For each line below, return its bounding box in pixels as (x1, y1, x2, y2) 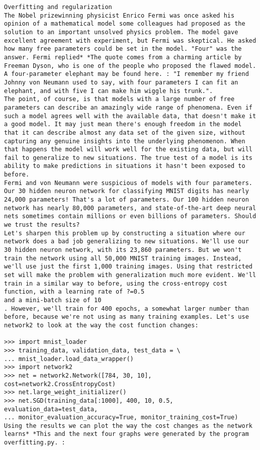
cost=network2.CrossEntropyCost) (4, 380, 116, 388)
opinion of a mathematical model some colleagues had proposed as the (4, 20, 245, 28)
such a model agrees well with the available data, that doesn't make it (4, 112, 256, 120)
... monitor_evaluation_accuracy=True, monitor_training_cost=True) (4, 414, 238, 421)
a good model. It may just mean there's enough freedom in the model (4, 121, 242, 128)
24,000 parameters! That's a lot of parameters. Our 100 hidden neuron (4, 196, 249, 204)
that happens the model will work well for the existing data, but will (4, 146, 252, 153)
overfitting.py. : (4, 439, 65, 446)
